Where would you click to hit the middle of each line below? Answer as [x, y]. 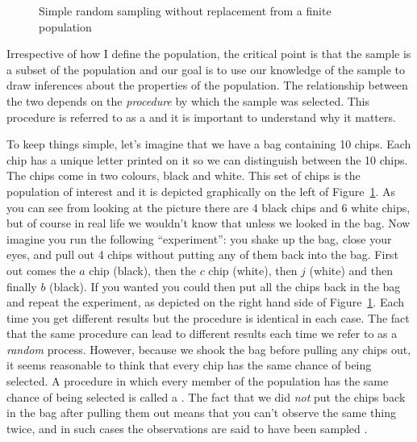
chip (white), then [253, 270]
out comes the [41, 270]
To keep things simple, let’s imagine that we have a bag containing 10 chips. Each [209, 144]
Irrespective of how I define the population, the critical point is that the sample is [209, 54]
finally [22, 286]
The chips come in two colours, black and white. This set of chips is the [183, 175]
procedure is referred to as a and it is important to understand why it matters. [201, 117]
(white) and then [351, 270]
